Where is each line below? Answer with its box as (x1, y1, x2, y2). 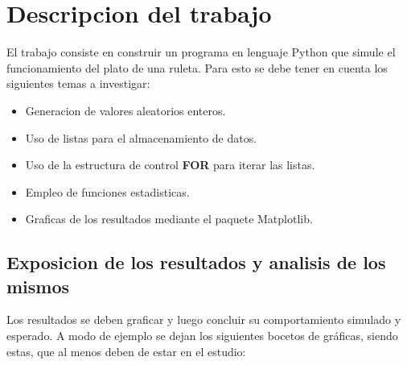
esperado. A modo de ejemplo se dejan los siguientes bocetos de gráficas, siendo (6, 327, 398, 344)
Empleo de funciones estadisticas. (25, 183, 190, 200)
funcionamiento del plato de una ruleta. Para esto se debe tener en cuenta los (6, 59, 388, 76)
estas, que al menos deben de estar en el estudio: (6, 342, 246, 359)
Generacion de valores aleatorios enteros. (25, 102, 226, 118)
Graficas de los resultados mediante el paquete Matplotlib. (25, 210, 313, 227)
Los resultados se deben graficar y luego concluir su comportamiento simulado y (6, 311, 401, 328)
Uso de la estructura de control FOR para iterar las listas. (25, 156, 315, 173)
